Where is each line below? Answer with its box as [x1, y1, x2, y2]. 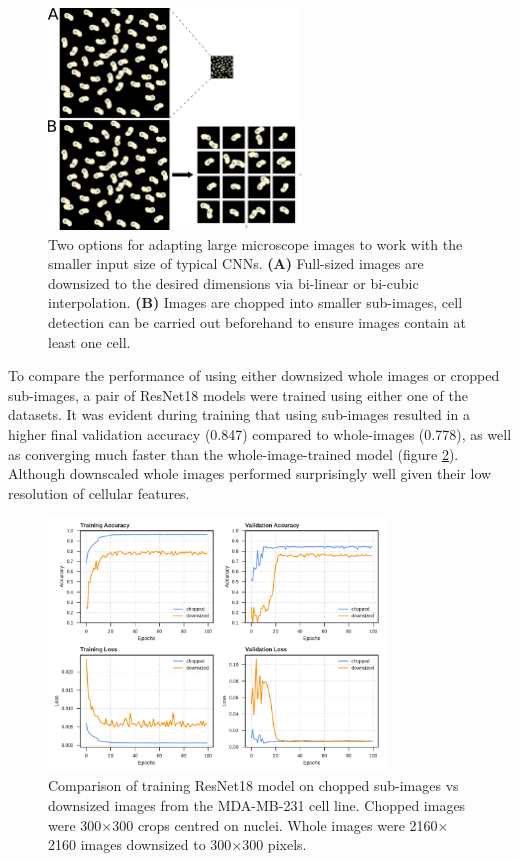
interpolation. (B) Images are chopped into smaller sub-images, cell [48, 292, 463, 313]
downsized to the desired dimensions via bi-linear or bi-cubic [48, 272, 419, 293]
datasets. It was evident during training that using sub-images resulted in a [8, 404, 470, 425]
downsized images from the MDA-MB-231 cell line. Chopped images [48, 794, 466, 815]
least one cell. [48, 331, 131, 352]
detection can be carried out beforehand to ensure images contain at [48, 312, 466, 333]
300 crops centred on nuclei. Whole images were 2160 [112, 814, 438, 835]
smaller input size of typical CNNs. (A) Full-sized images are [48, 253, 424, 274]
